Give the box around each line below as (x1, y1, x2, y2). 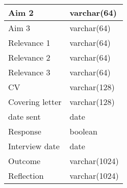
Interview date (8, 140, 60, 152)
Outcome (8, 155, 41, 167)
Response (8, 125, 41, 137)
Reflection (8, 170, 44, 181)
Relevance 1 (8, 37, 50, 48)
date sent (8, 111, 41, 122)
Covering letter (8, 96, 62, 108)
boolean (69, 125, 97, 137)
